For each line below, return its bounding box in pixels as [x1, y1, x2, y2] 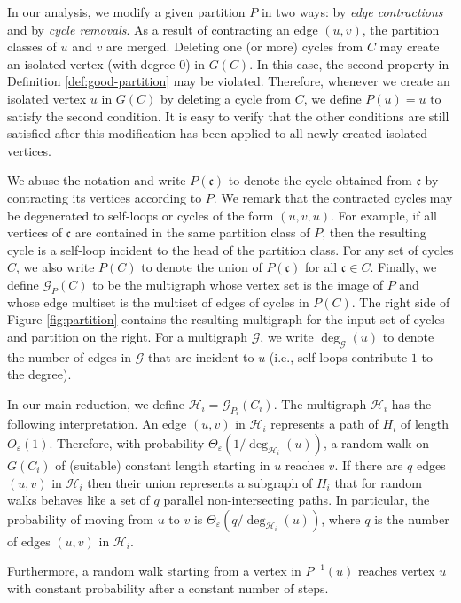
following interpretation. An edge [7, 414, 187, 433]
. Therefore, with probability [49, 433, 205, 452]
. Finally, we [370, 258, 437, 276]
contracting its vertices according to [7, 188, 202, 206]
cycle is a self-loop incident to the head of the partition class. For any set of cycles [7, 240, 454, 259]
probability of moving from [7, 509, 154, 528]
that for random [334, 473, 422, 491]
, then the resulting [322, 223, 426, 242]
